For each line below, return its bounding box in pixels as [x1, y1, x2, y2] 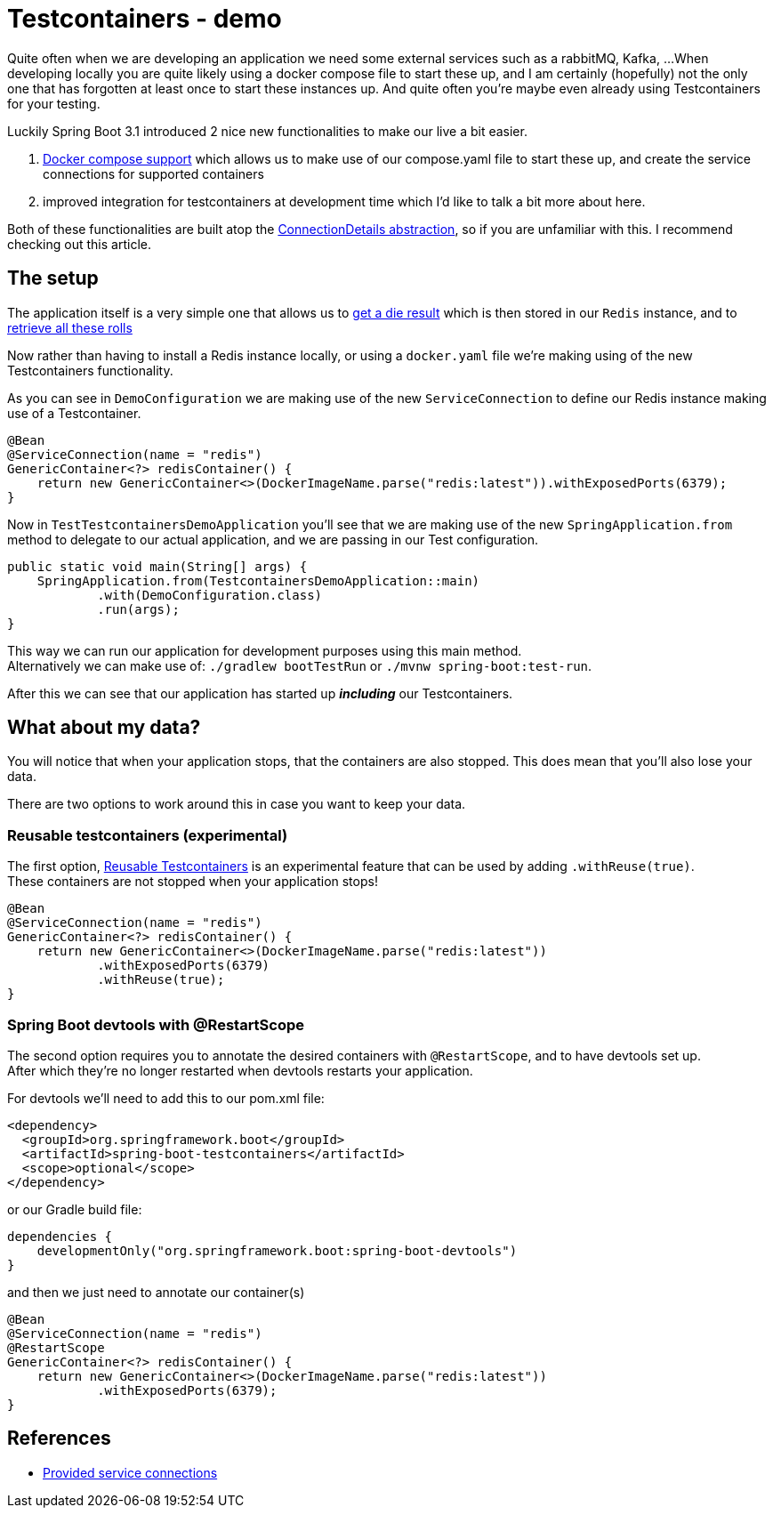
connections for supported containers [43, 165, 264, 181]
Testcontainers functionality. [7, 362, 173, 378]
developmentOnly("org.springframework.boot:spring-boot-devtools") [36, 1243, 518, 1258]
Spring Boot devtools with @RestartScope [7, 1015, 305, 1034]
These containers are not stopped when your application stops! [7, 874, 378, 890]
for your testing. [7, 95, 101, 111]
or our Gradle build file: [7, 1201, 142, 1217]
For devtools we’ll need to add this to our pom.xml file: [7, 1090, 325, 1106]
